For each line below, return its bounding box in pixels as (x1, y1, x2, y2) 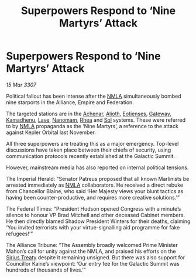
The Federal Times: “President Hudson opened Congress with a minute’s (6, 205, 181, 212)
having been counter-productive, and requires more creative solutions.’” (6, 194, 180, 201)
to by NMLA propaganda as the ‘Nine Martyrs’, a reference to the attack (6, 122, 178, 129)
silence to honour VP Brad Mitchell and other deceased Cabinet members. (6, 211, 185, 218)
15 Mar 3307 (6, 81, 37, 88)
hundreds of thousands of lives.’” (6, 266, 86, 273)
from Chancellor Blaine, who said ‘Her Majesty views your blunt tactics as (6, 187, 184, 194)
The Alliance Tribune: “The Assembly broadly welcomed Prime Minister (6, 241, 178, 248)
